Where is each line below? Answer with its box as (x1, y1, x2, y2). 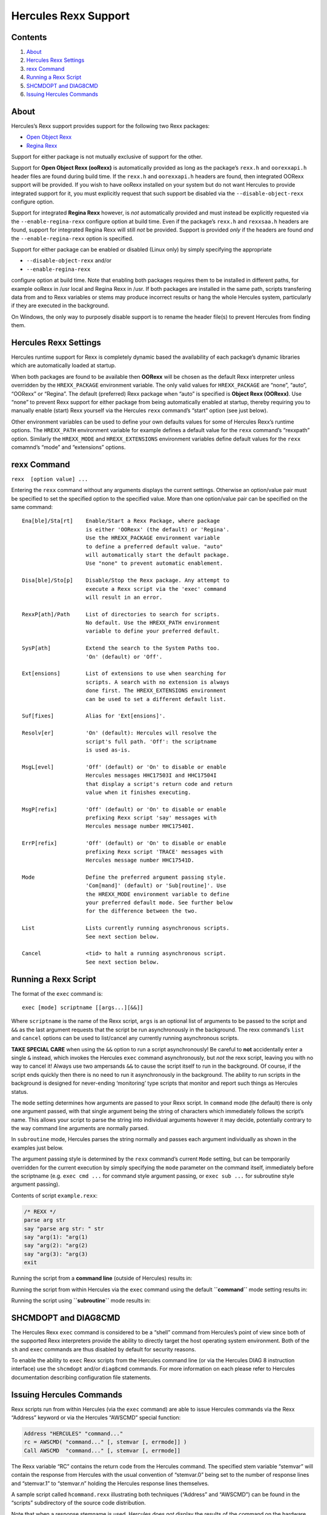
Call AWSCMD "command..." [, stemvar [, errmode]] (24, 1447, 181, 1454)
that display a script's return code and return (85, 781, 233, 787)
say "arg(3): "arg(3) (24, 1250, 88, 1257)
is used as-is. (85, 746, 131, 753)
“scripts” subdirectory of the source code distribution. (11, 1499, 147, 1507)
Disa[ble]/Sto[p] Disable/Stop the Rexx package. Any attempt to (22, 577, 230, 584)
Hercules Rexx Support (11, 9, 130, 22)
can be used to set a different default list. (85, 696, 226, 702)
